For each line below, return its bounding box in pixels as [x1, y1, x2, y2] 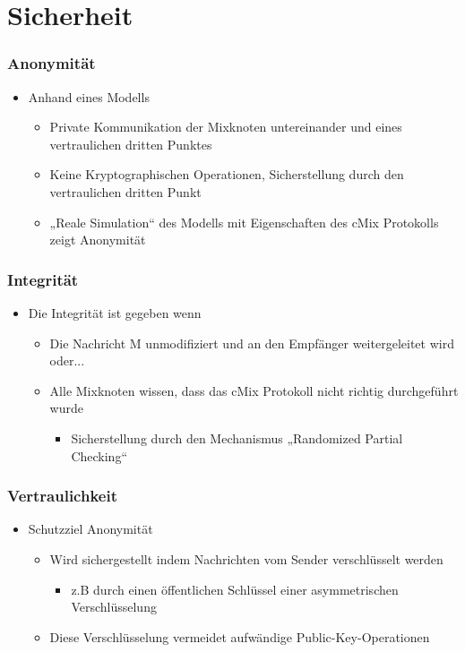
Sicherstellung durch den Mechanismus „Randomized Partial [71, 428, 403, 447]
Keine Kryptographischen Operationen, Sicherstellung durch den [49, 165, 404, 184]
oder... [49, 351, 85, 370]
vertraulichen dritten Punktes [49, 134, 212, 153]
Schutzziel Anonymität [28, 519, 153, 538]
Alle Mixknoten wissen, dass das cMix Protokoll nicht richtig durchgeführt [49, 381, 459, 399]
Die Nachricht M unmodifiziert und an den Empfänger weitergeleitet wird [49, 333, 454, 352]
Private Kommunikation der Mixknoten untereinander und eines [49, 117, 402, 136]
